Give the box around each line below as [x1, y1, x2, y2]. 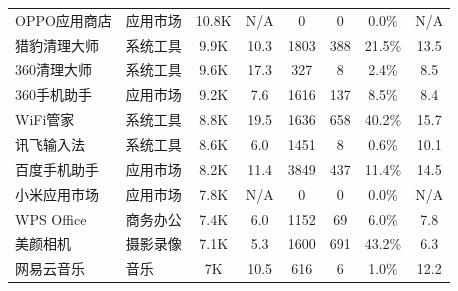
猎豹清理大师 [15, 34, 99, 55]
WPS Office [15, 208, 87, 229]
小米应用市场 [15, 183, 99, 204]
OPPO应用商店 [15, 9, 112, 30]
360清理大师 [15, 59, 92, 80]
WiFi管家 [15, 109, 75, 130]
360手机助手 [15, 84, 92, 105]
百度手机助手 [15, 158, 99, 179]
